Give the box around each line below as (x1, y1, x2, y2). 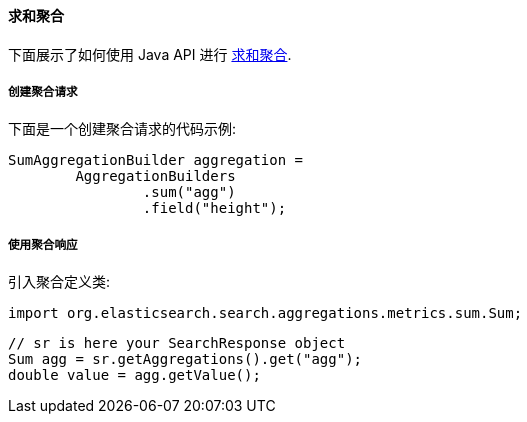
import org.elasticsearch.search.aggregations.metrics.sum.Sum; (8, 305, 523, 322)
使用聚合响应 (8, 237, 78, 252)
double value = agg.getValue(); (8, 367, 261, 384)
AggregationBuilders (75, 168, 236, 185)
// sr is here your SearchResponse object (8, 335, 346, 352)
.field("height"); (142, 200, 287, 217)
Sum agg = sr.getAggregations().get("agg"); (8, 351, 363, 368)
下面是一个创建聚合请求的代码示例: (8, 120, 237, 138)
